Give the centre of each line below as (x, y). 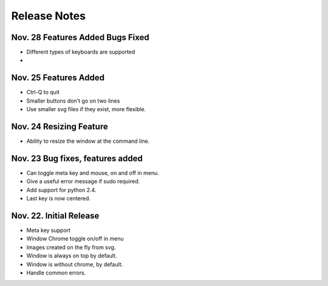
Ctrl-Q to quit (43, 92)
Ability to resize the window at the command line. (88, 141)
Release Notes (49, 16)
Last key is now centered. (59, 199)
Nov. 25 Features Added (58, 78)
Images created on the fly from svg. (71, 247)
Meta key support (49, 230)
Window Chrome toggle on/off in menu (75, 239)
